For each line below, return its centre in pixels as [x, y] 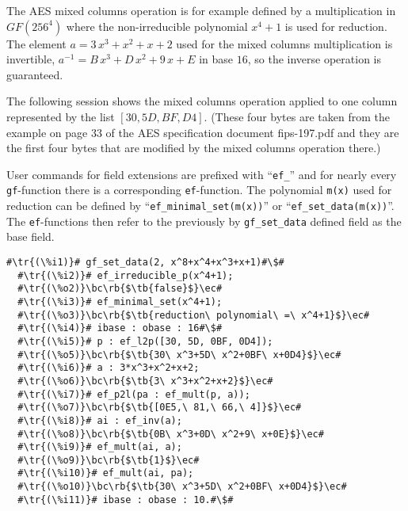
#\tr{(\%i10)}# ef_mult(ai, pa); [106, 473]
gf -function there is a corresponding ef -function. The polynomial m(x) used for [199, 190]
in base [216, 59]
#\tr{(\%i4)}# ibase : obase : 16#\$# [120, 328]
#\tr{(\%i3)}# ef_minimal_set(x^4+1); [120, 301]
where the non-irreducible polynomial [157, 26]
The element [36, 43]
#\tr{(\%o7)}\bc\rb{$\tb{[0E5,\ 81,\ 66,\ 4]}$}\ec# [160, 408]
